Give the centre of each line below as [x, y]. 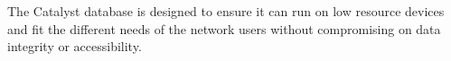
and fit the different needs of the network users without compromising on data [224, 28]
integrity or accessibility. [75, 46]
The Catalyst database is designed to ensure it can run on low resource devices [226, 11]
